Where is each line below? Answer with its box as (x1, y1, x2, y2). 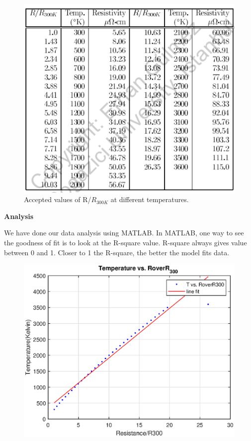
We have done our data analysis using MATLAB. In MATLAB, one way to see (4, 227, 244, 238)
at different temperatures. (110, 194, 189, 205)
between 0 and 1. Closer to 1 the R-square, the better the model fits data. (4, 247, 230, 257)
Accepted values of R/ (24, 194, 91, 205)
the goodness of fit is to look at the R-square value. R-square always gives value (4, 237, 247, 248)
